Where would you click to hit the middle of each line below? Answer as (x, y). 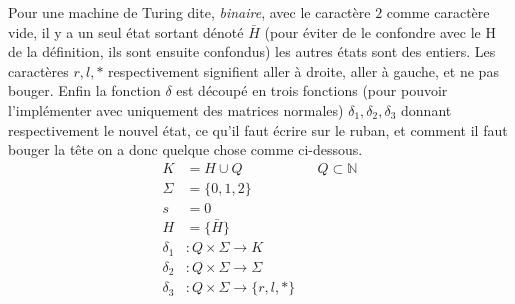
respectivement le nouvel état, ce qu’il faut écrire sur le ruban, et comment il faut (258, 129)
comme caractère (438, 12)
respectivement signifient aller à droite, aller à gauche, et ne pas (303, 70)
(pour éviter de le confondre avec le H (380, 31)
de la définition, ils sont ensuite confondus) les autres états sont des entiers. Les (252, 51)
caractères (38, 70)
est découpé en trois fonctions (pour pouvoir (312, 90)
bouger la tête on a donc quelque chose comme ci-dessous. (185, 149)
